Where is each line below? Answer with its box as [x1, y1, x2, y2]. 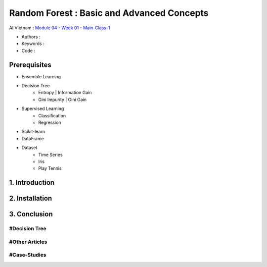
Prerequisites [9, 60, 51, 69]
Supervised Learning [21, 106, 64, 111]
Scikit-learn [21, 129, 45, 135]
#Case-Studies [9, 252, 46, 259]
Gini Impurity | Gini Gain [38, 97, 87, 103]
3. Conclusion [9, 210, 53, 218]
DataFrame [21, 135, 44, 141]
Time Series [38, 152, 63, 158]
